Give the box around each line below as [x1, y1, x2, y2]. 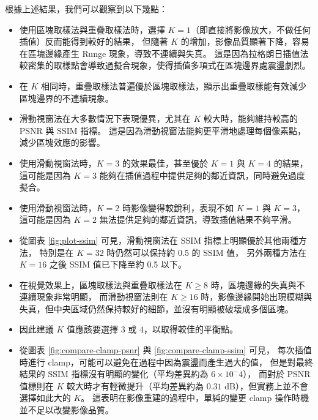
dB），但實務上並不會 [224, 379, 308, 392]
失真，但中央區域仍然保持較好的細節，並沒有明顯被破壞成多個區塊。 [19, 302, 294, 315]
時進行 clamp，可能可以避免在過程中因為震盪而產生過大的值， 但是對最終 [19, 355, 313, 368]
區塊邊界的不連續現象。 [19, 91, 114, 104]
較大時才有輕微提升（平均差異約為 [67, 379, 204, 392]
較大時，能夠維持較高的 [204, 112, 298, 125]
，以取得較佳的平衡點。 [144, 323, 239, 336]
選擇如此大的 [19, 391, 71, 404]
